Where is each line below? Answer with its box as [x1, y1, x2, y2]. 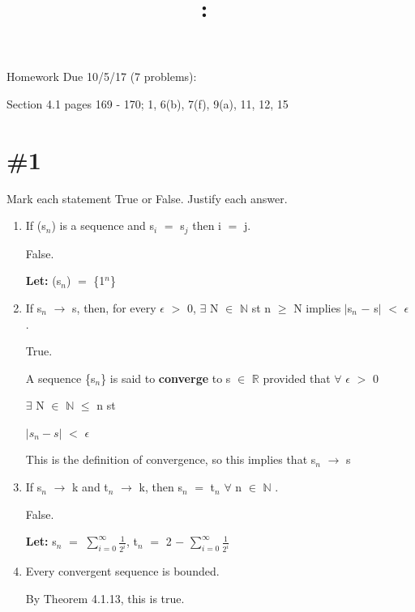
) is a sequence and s [51, 217, 155, 234]
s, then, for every [72, 299, 156, 316]
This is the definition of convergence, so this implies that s [25, 451, 316, 468]
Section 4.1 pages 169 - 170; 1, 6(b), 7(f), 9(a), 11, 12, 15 [6, 95, 289, 112]
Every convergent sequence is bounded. [25, 563, 220, 580]
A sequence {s [25, 369, 96, 386]
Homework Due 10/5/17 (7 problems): [6, 68, 197, 85]
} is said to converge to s [101, 369, 231, 386]
